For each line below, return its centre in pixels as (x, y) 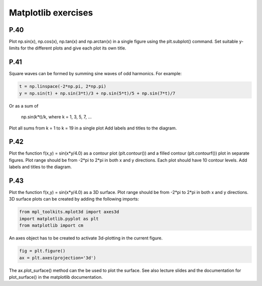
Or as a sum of (24, 106)
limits (14, 48)
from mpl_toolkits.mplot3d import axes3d (69, 212)
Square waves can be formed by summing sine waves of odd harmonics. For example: (95, 74)
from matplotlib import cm (51, 226)
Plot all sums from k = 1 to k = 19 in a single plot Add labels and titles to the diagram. (93, 128)
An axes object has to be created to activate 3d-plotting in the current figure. (86, 238)
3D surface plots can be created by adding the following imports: (74, 199)
